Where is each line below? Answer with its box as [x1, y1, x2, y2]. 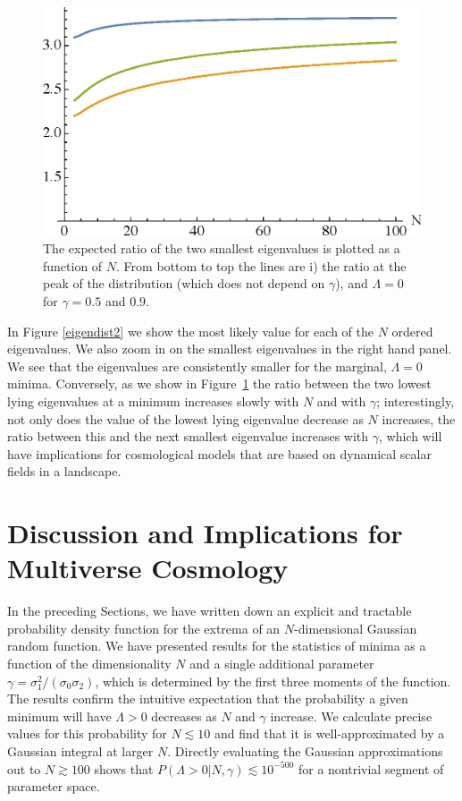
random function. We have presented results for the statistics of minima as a [7, 636, 426, 655]
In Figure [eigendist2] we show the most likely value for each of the [7, 321, 374, 340]
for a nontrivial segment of [298, 759, 444, 778]
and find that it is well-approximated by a [214, 724, 445, 743]
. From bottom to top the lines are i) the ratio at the [116, 256, 407, 275]
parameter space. [7, 777, 100, 796]
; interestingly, [376, 392, 455, 411]
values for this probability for [7, 724, 167, 743]
